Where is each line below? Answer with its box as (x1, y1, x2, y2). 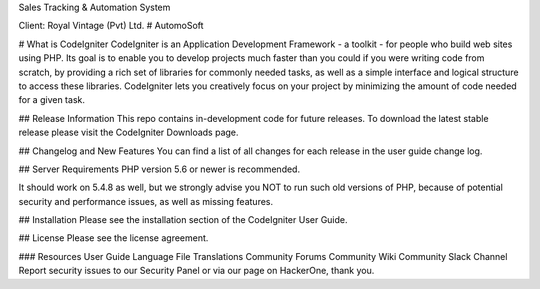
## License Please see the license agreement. (18, 232, 209, 244)
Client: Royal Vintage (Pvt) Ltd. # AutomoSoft (18, 20, 204, 32)
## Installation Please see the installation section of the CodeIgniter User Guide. (18, 214, 349, 226)
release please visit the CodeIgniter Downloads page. (18, 126, 239, 139)
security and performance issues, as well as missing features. (18, 195, 274, 207)
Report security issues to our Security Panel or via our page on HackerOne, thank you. (18, 265, 375, 277)
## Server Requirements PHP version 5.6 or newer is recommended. (18, 163, 300, 175)
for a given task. (18, 94, 85, 106)
